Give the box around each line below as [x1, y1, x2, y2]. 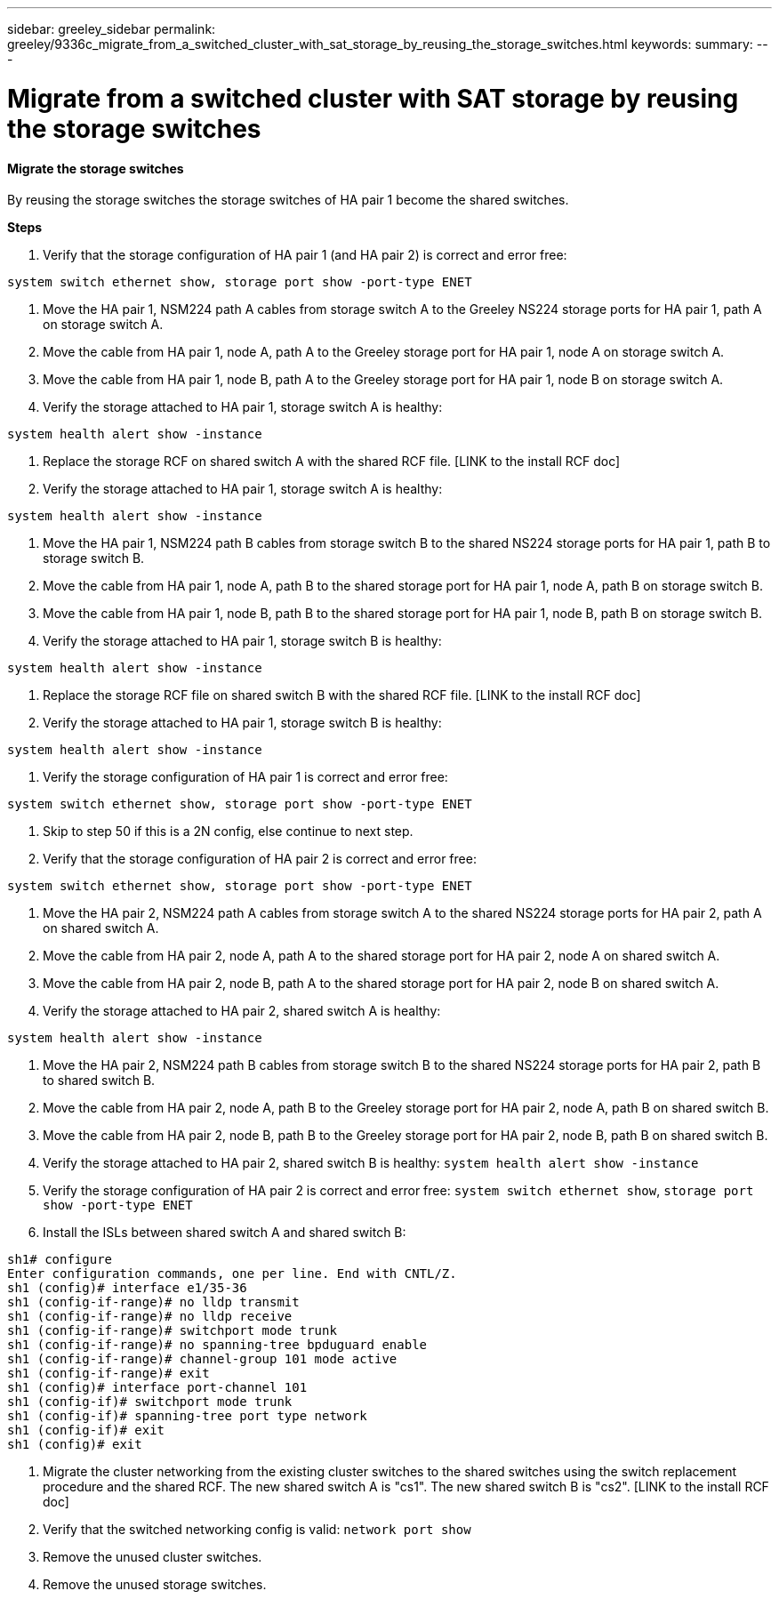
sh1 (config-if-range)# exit [7, 1366, 210, 1381]
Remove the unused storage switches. [43, 1577, 267, 1593]
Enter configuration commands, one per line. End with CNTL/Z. [7, 1266, 457, 1282]
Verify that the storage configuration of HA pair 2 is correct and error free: [43, 851, 477, 867]
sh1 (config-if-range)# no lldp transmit [7, 1295, 300, 1310]
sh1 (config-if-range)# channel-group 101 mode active [7, 1352, 398, 1367]
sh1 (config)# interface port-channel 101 [7, 1380, 308, 1395]
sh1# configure [7, 1252, 113, 1267]
